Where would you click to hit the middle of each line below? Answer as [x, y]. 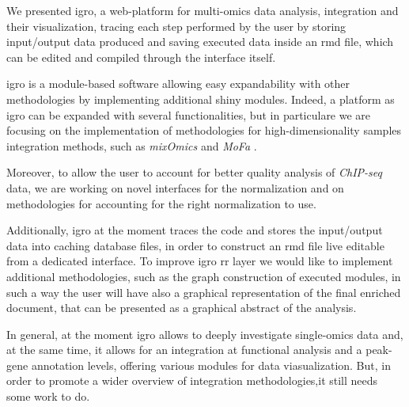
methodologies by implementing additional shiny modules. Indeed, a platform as [201, 99]
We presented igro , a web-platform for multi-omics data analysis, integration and [203, 10]
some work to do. [48, 396]
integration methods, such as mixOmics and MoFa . [132, 145]
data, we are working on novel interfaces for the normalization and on [175, 187]
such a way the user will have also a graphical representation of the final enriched [204, 292]
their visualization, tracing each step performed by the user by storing [176, 26]
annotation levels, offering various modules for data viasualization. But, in [211, 365]
